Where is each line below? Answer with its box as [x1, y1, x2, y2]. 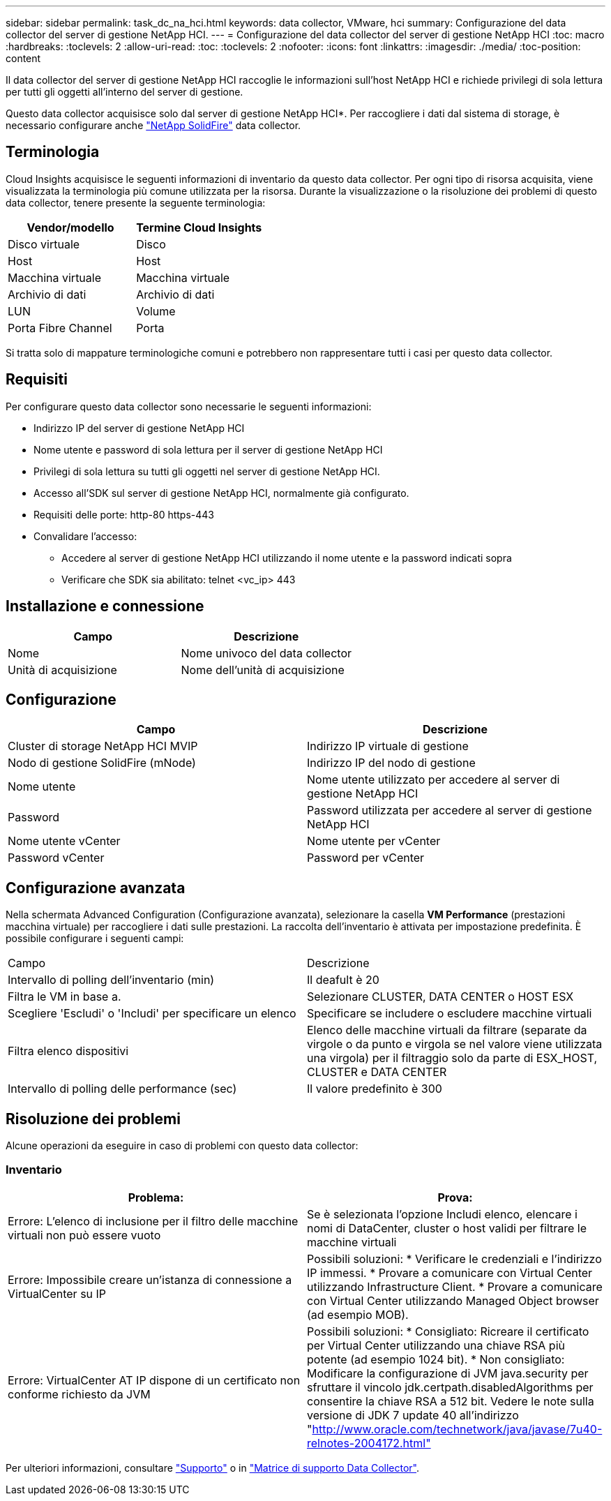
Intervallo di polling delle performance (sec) [8, 1082, 237, 1096]
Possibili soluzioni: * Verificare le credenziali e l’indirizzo [307, 1251, 602, 1266]
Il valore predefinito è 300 [307, 1082, 442, 1096]
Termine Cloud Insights [136, 220, 262, 234]
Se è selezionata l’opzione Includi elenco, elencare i [307, 1207, 578, 1221]
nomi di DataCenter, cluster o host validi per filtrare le [307, 1220, 587, 1235]
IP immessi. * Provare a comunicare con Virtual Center [307, 1265, 593, 1280]
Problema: [128, 1190, 184, 1204]
